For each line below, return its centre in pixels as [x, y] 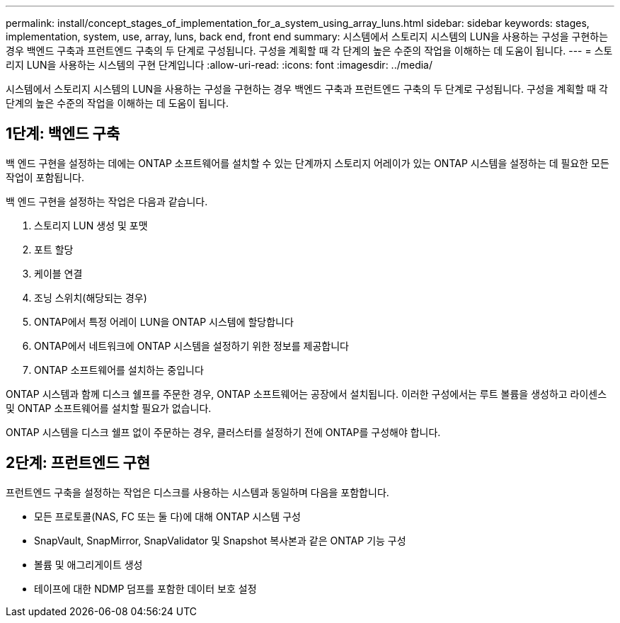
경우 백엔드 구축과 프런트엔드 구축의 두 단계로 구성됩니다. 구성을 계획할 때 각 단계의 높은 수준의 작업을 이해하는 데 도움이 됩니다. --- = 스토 [309, 51]
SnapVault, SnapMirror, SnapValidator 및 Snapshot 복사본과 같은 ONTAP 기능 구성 [220, 540]
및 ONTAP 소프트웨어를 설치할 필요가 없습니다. [109, 408]
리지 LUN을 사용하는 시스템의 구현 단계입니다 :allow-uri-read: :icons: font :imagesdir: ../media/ [219, 65]
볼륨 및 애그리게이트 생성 [88, 564]
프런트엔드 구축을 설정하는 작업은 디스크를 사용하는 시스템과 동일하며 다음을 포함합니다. [197, 492]
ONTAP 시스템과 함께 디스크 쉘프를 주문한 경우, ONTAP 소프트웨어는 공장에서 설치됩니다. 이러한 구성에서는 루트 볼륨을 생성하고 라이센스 [306, 394]
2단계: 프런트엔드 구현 [78, 463]
